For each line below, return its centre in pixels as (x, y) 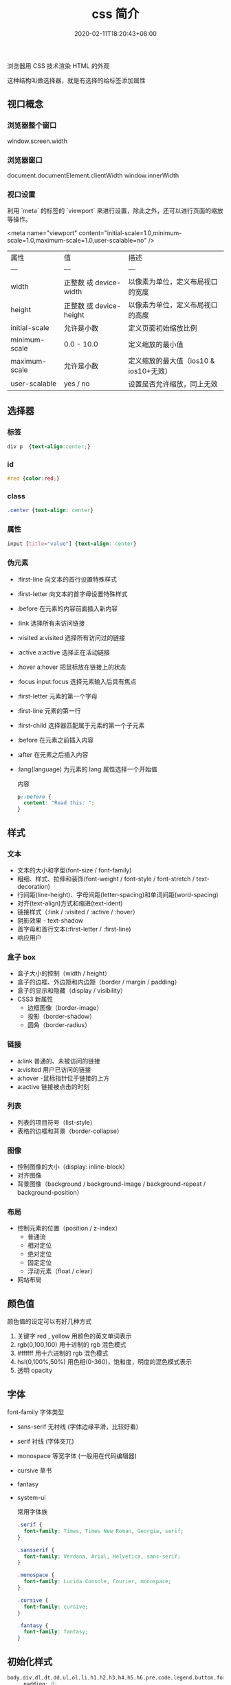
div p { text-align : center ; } (49, 447)
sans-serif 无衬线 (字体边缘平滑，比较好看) (78, 1427)
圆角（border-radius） (59, 1025)
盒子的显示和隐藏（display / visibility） (72, 991)
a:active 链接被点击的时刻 (53, 1086)
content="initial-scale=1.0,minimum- (130, 233)
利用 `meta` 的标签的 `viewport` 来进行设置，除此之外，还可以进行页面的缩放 (115, 211)
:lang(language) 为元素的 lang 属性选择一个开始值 (87, 769)
